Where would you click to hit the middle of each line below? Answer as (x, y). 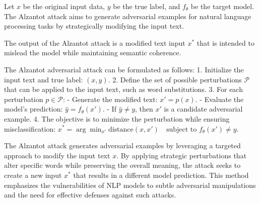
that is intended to (225, 42)
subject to (181, 129)
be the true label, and (147, 6)
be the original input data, (64, 6)
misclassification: (30, 128)
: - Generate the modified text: (110, 99)
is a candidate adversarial (203, 109)
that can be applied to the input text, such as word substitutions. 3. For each (123, 89)
